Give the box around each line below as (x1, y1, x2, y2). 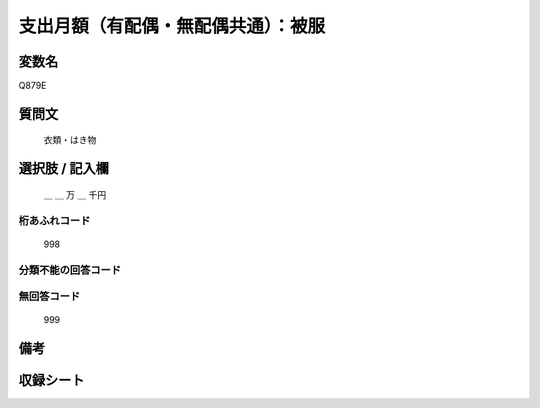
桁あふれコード (18, 213, 91, 227)
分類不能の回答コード (18, 263, 122, 277)
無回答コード (18, 290, 81, 304)
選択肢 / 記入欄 (18, 160, 110, 177)
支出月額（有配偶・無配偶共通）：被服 (18, 15, 326, 37)
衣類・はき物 (43, 134, 97, 146)
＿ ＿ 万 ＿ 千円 (43, 188, 107, 200)
